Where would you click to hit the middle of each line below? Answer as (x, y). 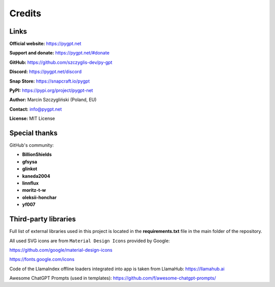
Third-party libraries (43, 219)
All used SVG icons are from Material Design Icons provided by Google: (90, 241)
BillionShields (37, 154)
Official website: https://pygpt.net (45, 44)
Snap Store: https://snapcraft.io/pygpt (50, 81)
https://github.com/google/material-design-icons (61, 250)
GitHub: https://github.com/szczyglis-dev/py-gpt (61, 62)
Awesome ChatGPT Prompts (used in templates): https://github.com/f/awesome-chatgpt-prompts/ (113, 278)
